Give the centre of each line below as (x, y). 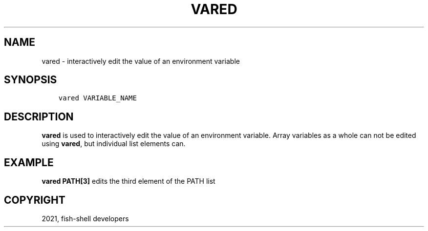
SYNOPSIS (31, 80)
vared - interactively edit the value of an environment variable (141, 61)
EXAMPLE (29, 162)
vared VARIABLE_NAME (97, 98)
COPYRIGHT (35, 200)
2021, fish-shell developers (85, 218)
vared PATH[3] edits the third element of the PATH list (128, 181)
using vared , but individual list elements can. (114, 144)
